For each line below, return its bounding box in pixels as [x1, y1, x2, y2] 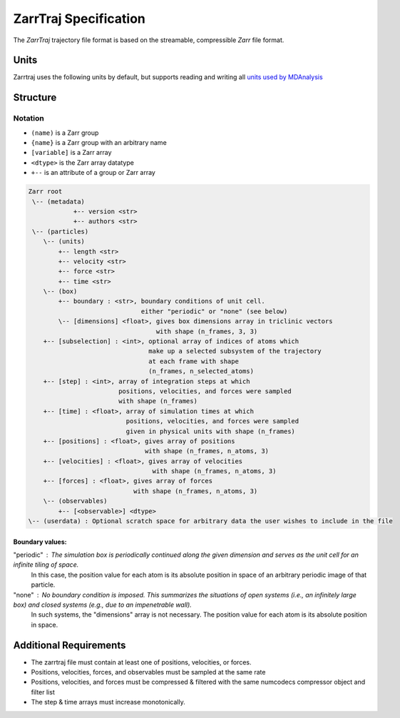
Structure [13, 91, 57, 103]
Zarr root [28, 188, 63, 196]
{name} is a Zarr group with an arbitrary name [31, 138, 167, 146]
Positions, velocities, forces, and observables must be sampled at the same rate [31, 668, 266, 677]
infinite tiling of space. [13, 560, 79, 569]
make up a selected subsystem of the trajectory [148, 347, 322, 355]
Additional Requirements [13, 639, 126, 651]
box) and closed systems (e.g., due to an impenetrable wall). [13, 600, 192, 609]
